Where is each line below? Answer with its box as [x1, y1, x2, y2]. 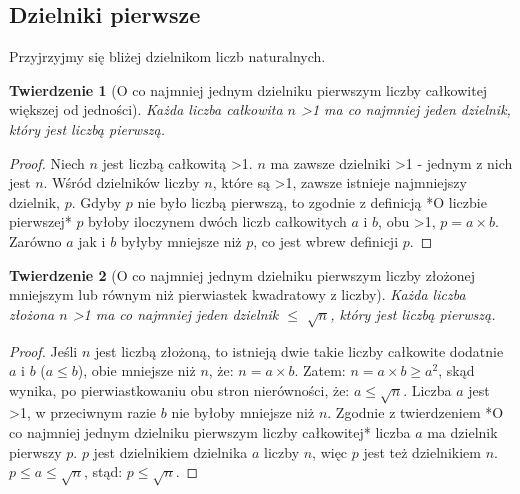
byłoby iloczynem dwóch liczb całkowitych [88, 211, 347, 232]
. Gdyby [71, 191, 122, 212]
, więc [312, 441, 348, 462]
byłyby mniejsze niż [120, 230, 242, 251]
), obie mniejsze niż [77, 360, 196, 381]
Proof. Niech [9, 152, 85, 173]
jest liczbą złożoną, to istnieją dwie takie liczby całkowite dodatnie [95, 340, 504, 361]
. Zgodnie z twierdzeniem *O [327, 402, 504, 423]
